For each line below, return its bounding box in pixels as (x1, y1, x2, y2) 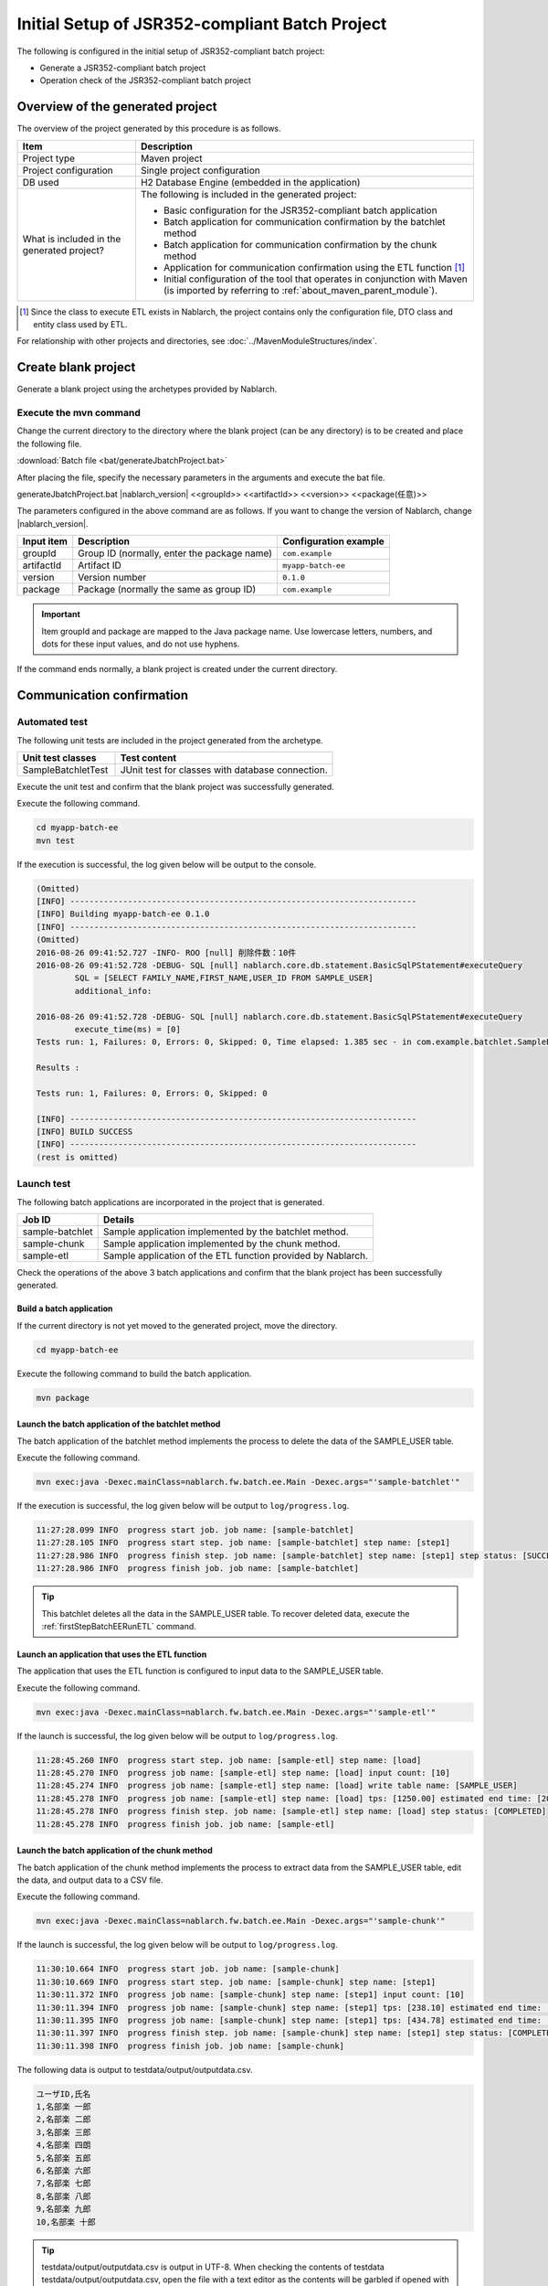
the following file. (16, 438, 82, 449)
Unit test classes (22, 751, 97, 764)
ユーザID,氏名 (36, 2088, 91, 2099)
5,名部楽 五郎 (36, 2152, 91, 2163)
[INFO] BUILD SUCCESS (36, 1127, 133, 1138)
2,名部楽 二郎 (36, 2114, 91, 2125)
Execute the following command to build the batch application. (16, 1368, 252, 1379)
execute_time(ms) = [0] (74, 1024, 182, 1034)
